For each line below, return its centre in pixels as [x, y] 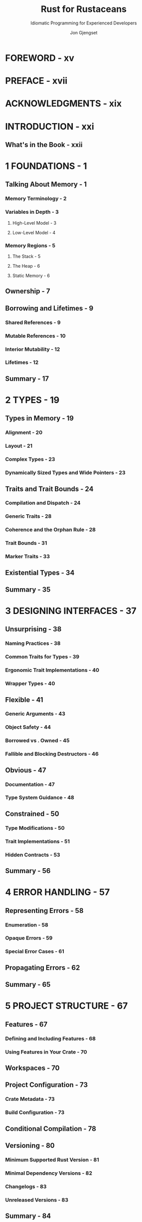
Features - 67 [26, 1024]
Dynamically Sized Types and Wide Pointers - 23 [65, 473]
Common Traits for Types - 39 [42, 657]
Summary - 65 [28, 985]
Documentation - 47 [30, 784]
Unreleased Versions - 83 [37, 1200]
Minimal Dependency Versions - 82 [49, 1173]
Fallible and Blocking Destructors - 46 [52, 754]
